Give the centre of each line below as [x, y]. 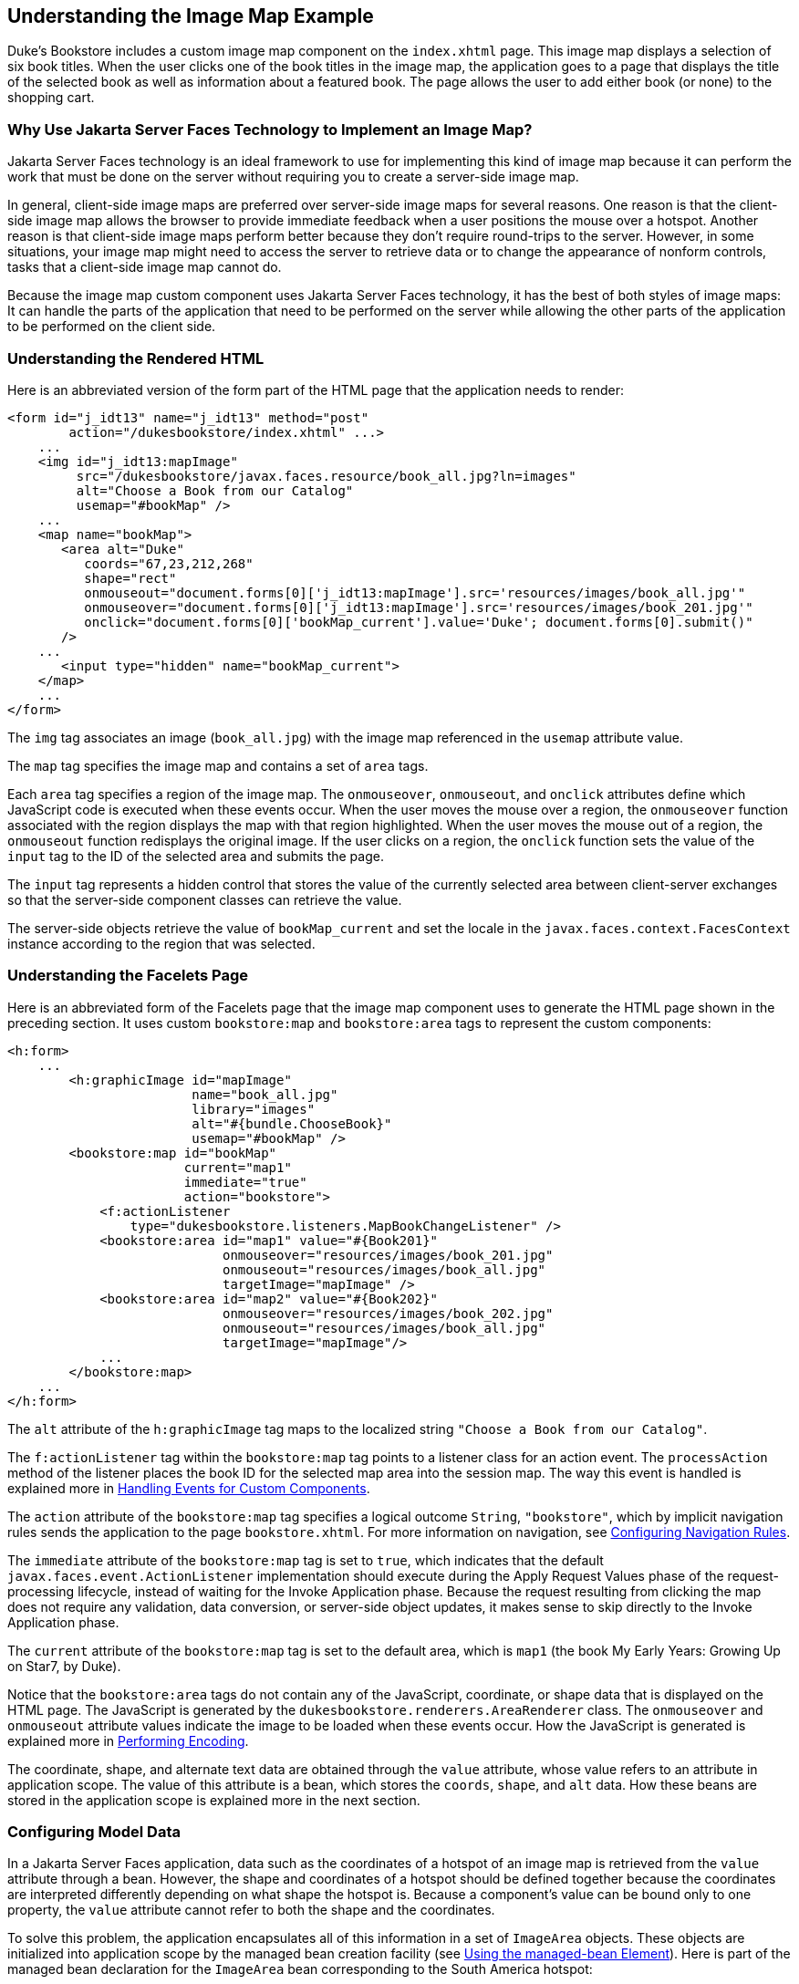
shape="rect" [130, 578]
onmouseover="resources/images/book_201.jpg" [388, 1255]
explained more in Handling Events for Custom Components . [189, 1488]
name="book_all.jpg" [265, 1094]
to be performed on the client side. [112, 327]
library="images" [254, 1109]
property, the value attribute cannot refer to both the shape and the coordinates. [251, 1910]
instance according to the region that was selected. [161, 943]
